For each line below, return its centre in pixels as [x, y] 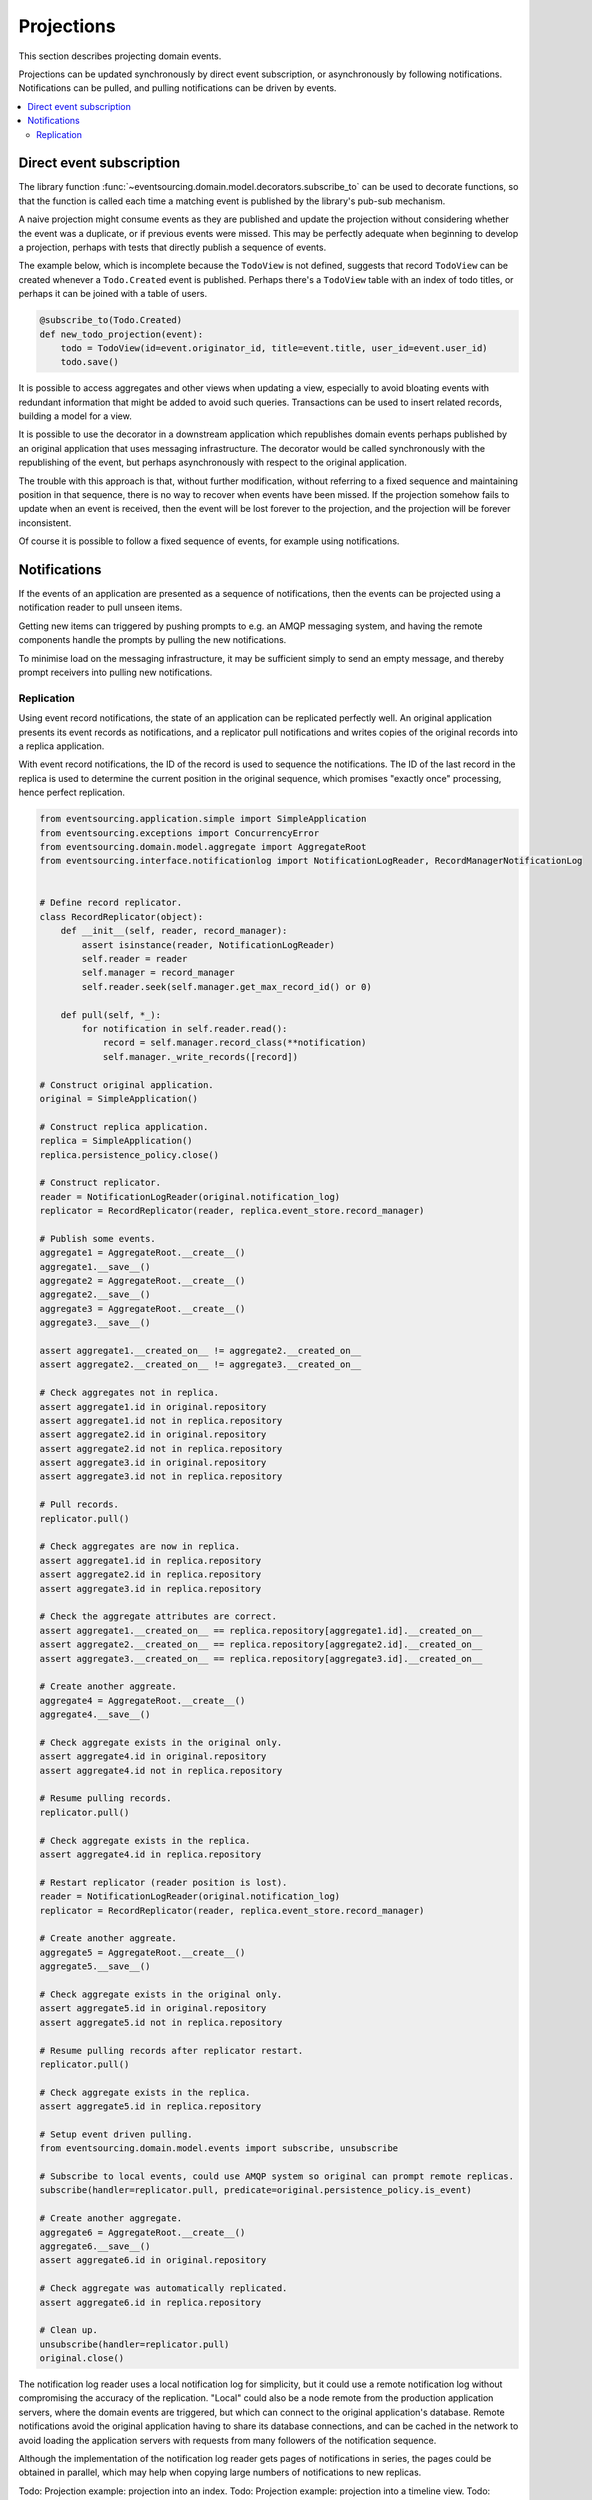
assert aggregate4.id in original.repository [153, 1756]
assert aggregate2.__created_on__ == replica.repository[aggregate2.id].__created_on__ [261, 1644]
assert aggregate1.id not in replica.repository [161, 1420]
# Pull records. [79, 1504]
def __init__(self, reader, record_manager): [174, 931]
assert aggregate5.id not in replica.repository [161, 2022]
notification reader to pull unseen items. [100, 607]
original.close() [82, 2358]
